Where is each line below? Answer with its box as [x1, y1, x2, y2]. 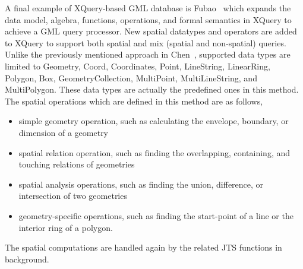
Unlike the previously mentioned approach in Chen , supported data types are [5, 48, 291, 61]
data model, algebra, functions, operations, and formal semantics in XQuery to [5, 13, 292, 26]
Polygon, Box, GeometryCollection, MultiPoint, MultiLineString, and [5, 71, 257, 84]
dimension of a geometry [18, 126, 109, 138]
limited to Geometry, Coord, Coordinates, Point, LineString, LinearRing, [5, 59, 270, 72]
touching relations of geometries [18, 158, 135, 170]
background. [5, 252, 49, 265]
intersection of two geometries [18, 189, 127, 202]
